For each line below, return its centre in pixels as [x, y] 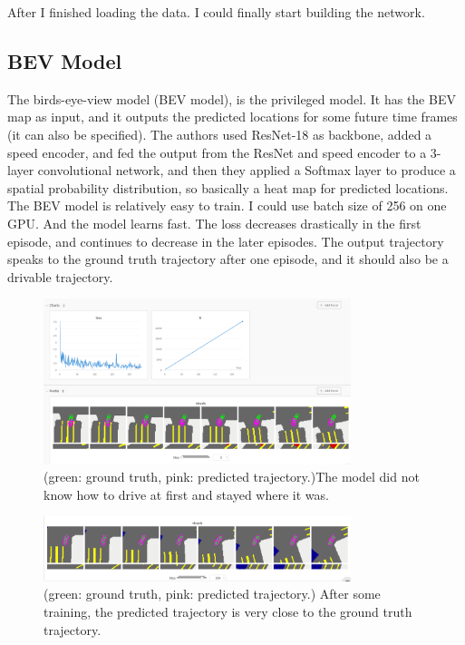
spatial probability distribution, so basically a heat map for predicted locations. [228, 187]
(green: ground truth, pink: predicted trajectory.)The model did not [232, 477]
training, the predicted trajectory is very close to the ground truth [228, 612]
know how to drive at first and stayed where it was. [186, 494]
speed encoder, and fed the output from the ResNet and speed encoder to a [217, 152]
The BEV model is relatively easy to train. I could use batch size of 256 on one [227, 205]
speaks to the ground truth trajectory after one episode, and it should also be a [228, 259]
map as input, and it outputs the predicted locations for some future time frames [232, 117]
